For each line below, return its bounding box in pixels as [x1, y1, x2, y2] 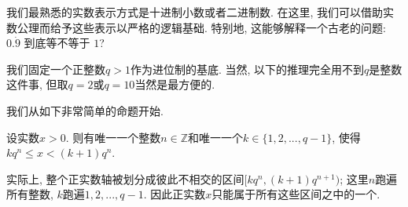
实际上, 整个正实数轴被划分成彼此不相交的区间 [6, 170, 244, 187]
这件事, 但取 [6, 76, 68, 93]
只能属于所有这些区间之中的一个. [211, 186, 380, 202]
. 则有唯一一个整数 [65, 129, 161, 145]
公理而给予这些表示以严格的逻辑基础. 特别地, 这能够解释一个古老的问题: [17, 19, 386, 35]
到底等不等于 [24, 34, 90, 51]
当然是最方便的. [134, 76, 215, 93]
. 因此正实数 [143, 186, 206, 202]
